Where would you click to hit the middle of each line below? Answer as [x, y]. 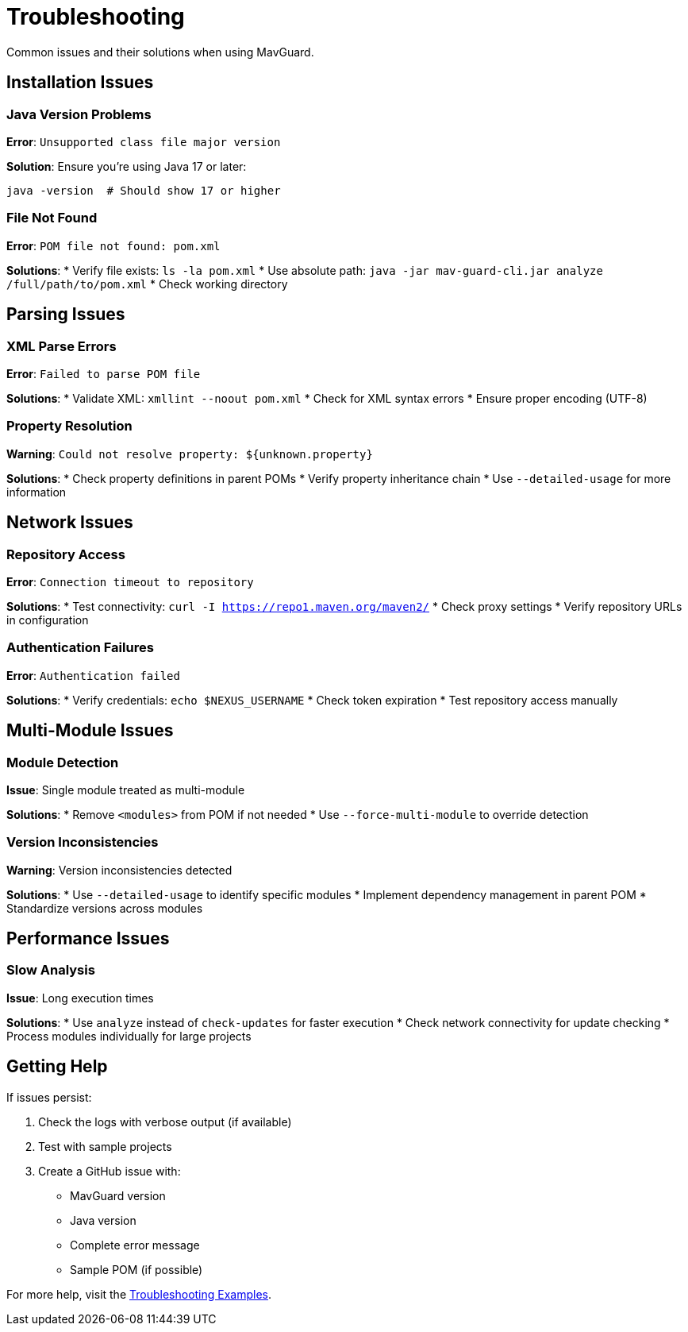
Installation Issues [80, 83]
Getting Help [57, 1067]
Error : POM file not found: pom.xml [113, 245]
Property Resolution [69, 426]
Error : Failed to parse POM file [104, 373]
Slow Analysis [51, 970]
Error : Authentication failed [93, 675]
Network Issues [70, 523]
